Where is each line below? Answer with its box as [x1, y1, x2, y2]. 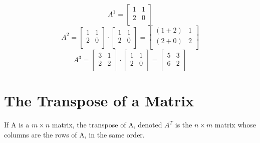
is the [175, 119, 192, 130]
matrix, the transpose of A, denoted [52, 119, 162, 130]
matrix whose [214, 119, 256, 130]
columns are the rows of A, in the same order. [4, 129, 145, 139]
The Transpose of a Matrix [4, 90, 194, 111]
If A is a [4, 119, 30, 130]
